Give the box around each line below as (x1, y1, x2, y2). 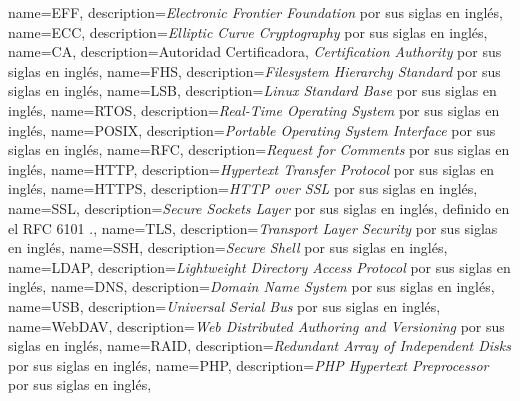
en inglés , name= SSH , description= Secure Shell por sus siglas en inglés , (8, 237, 448, 258)
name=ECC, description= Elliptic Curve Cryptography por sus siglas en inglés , (8, 21, 488, 42)
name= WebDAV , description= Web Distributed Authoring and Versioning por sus (8, 315, 505, 336)
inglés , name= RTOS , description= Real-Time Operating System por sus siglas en (8, 99, 500, 120)
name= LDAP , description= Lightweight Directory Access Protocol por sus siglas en (8, 256, 511, 277)
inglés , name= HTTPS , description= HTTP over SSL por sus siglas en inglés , (8, 178, 478, 199)
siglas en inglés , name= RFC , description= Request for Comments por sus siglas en (8, 139, 510, 160)
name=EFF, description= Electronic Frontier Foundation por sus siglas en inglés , (8, 2, 503, 22)
